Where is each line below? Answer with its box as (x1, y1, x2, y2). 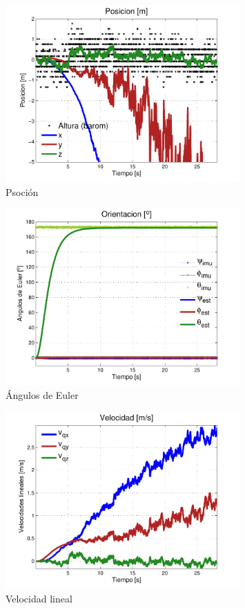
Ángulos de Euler (6, 388, 79, 402)
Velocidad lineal (6, 591, 72, 605)
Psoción (6, 184, 39, 199)
